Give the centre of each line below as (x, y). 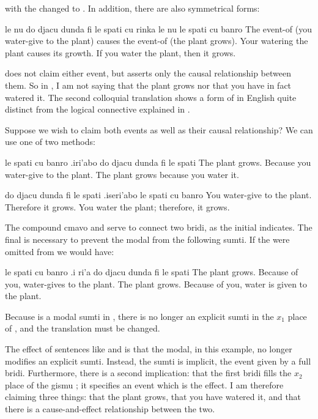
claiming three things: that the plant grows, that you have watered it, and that (153, 397)
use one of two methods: (50, 142)
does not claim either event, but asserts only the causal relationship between (148, 73)
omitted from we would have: (60, 251)
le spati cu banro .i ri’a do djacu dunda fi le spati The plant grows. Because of (152, 272)
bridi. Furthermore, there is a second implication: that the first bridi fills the (148, 373)
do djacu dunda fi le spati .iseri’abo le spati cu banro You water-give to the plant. (158, 195)
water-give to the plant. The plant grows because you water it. (122, 174)
